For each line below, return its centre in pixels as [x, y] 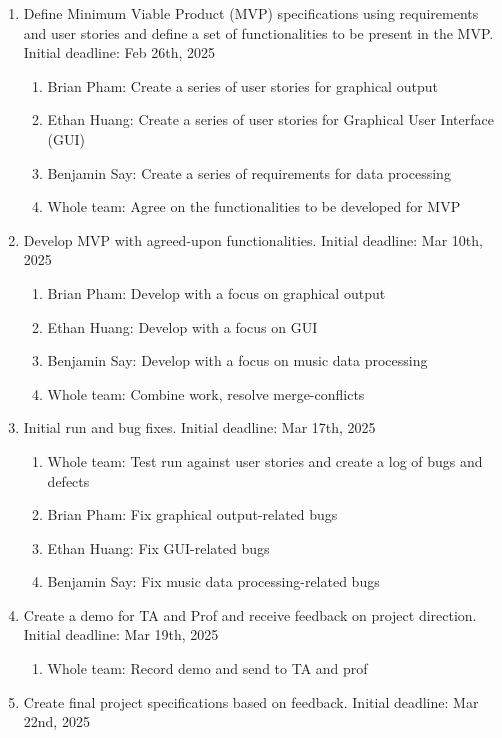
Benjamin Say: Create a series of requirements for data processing [249, 172]
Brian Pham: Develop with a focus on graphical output [216, 292]
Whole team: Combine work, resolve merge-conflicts [206, 393]
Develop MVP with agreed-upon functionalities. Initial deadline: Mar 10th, [253, 239]
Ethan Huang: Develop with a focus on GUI [182, 326]
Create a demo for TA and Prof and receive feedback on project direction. [250, 614]
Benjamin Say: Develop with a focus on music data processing [237, 360]
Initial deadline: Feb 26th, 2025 [119, 52]
